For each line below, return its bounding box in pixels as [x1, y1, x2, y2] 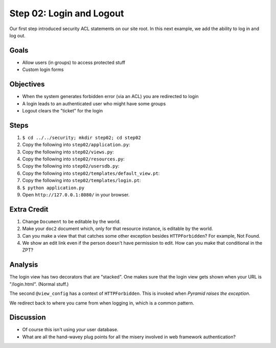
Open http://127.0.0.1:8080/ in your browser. [22, 192, 130, 198]
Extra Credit [9, 205, 49, 214]
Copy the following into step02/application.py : [22, 142, 130, 148]
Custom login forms [22, 66, 64, 73]
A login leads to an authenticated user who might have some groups [22, 100, 166, 107]
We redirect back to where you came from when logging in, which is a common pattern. [9, 299, 194, 306]
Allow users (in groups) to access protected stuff [22, 59, 125, 65]
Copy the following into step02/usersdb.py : [22, 163, 120, 169]
